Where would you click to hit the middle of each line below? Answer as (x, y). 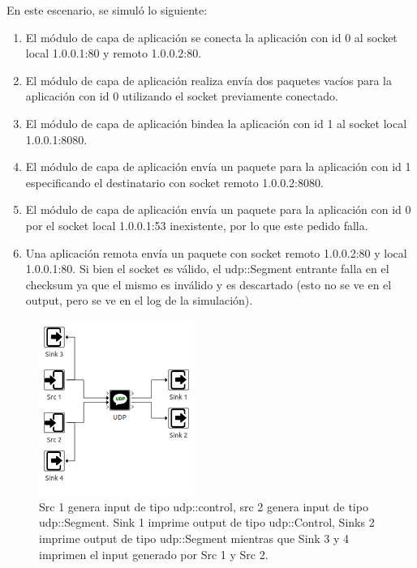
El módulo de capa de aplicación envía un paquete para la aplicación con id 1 (218, 167)
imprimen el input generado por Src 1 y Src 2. (154, 554)
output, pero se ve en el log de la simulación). (139, 300)
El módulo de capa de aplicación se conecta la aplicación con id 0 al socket (211, 37)
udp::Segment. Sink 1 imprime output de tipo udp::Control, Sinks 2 (207, 522)
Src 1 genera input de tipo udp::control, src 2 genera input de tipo (204, 506)
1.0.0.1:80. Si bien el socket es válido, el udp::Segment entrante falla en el (207, 269)
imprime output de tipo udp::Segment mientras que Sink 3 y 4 (194, 538)
